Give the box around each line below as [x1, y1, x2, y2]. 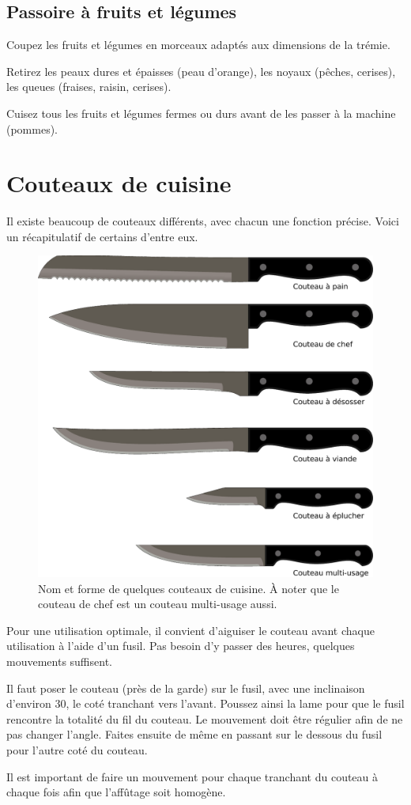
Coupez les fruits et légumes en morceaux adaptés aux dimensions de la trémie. [6, 36, 390, 53]
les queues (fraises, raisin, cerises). [6, 78, 172, 95]
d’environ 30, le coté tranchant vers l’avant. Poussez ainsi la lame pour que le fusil [6, 695, 405, 712]
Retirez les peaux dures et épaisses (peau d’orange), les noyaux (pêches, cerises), [6, 62, 396, 79]
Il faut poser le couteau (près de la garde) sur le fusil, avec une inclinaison [6, 679, 365, 696]
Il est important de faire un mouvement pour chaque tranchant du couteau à [6, 768, 379, 784]
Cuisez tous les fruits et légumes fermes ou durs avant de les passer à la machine [6, 104, 396, 121]
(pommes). [6, 120, 58, 137]
